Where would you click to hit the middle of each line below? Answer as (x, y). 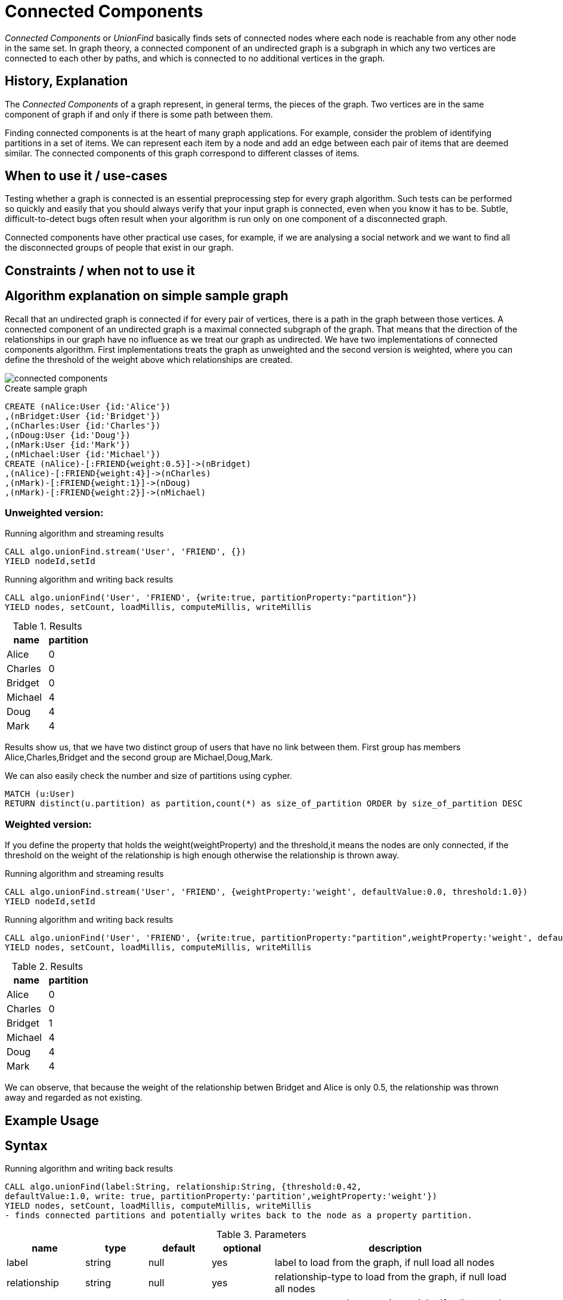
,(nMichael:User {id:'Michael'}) (83, 454)
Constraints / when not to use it (100, 270)
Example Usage (52, 1120)
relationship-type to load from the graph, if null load (391, 1277)
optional (242, 1248)
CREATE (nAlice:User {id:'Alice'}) (88, 406)
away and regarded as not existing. (74, 1098)
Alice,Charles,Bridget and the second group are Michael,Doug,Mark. (139, 757)
